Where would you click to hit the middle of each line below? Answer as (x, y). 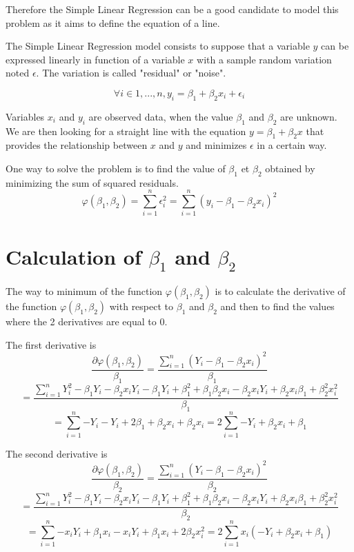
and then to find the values (277, 306)
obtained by (290, 168)
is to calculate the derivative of (280, 291)
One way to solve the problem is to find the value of (116, 168)
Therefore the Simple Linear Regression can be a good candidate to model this (172, 9)
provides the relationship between (77, 145)
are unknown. (309, 116)
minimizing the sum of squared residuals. (92, 182)
